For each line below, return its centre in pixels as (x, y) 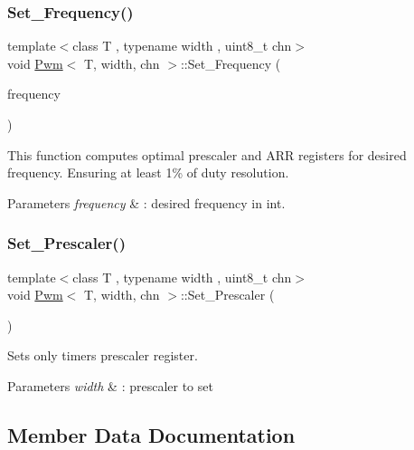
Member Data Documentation (151, 434)
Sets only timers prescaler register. (103, 355)
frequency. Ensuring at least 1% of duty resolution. (148, 172)
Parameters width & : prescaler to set (110, 385)
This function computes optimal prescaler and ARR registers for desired (207, 154)
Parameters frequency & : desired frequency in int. (146, 202)
